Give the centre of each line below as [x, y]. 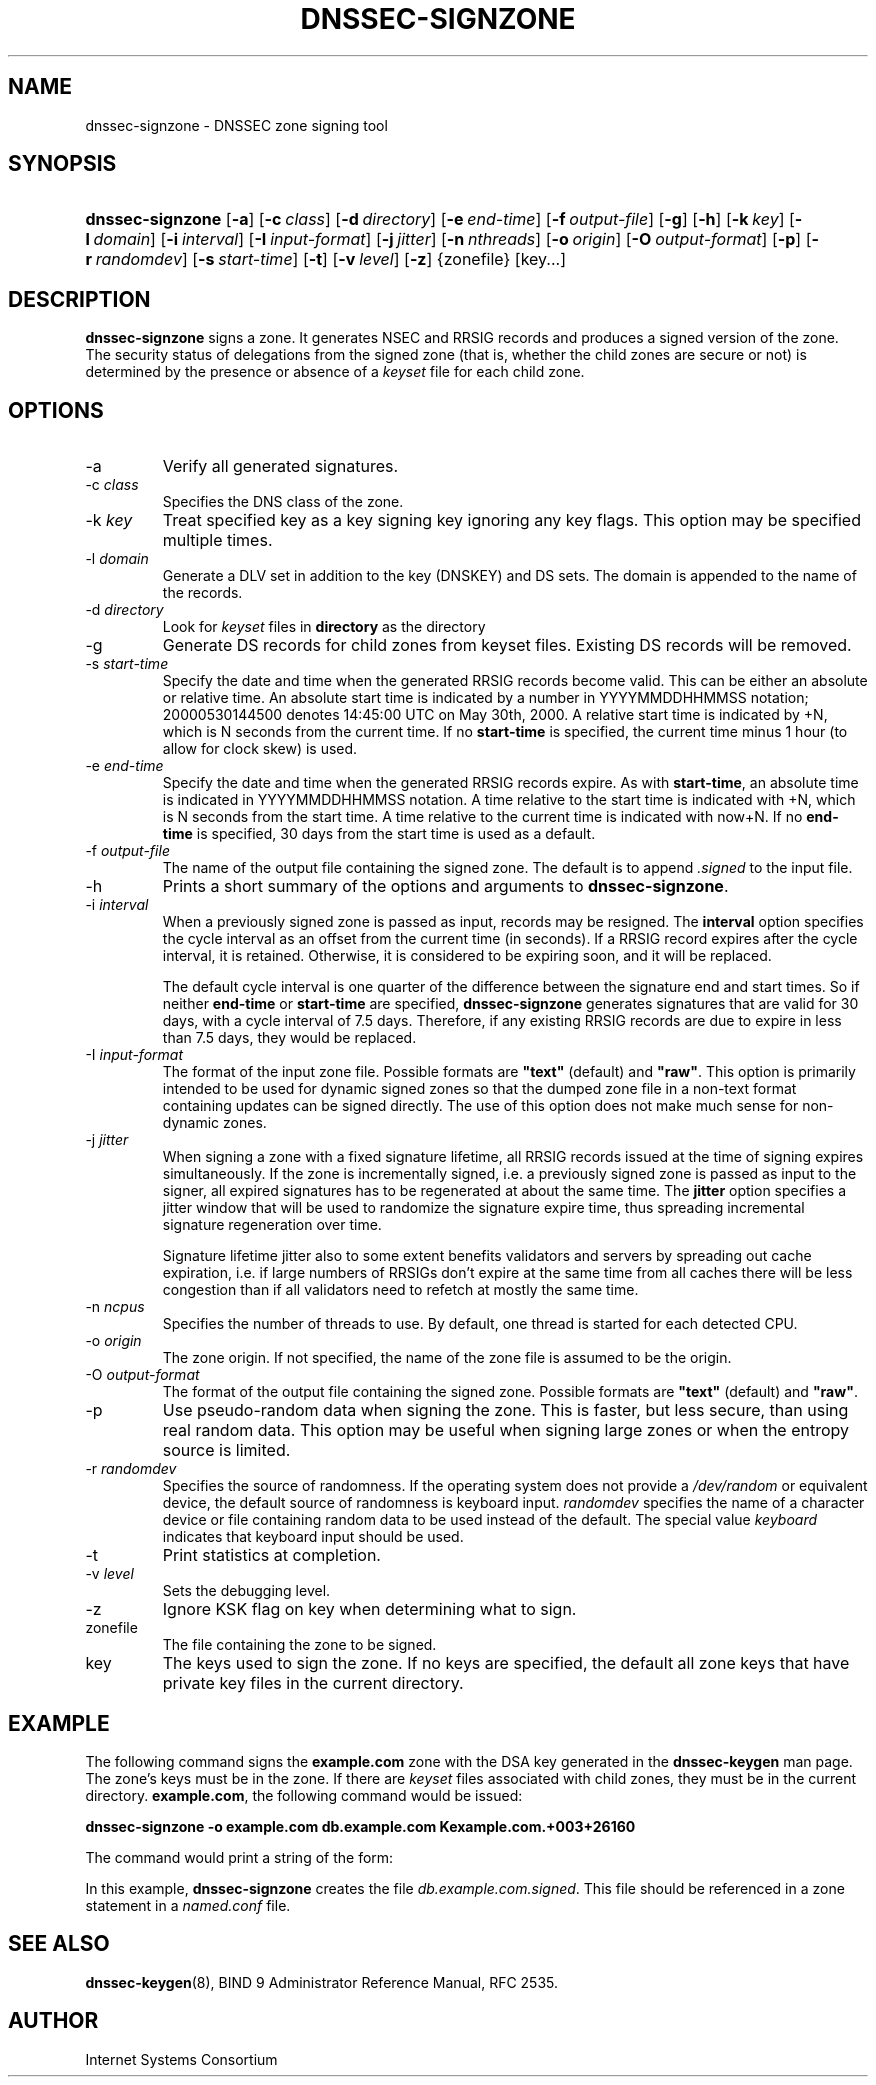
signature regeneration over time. [272, 1225]
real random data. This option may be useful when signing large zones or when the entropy [506, 1430]
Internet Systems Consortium [181, 2059]
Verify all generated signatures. [280, 466]
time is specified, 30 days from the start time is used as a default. [379, 834]
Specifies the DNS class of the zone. [283, 502]
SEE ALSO [59, 1944]
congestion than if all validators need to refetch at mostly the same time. [400, 1290]
